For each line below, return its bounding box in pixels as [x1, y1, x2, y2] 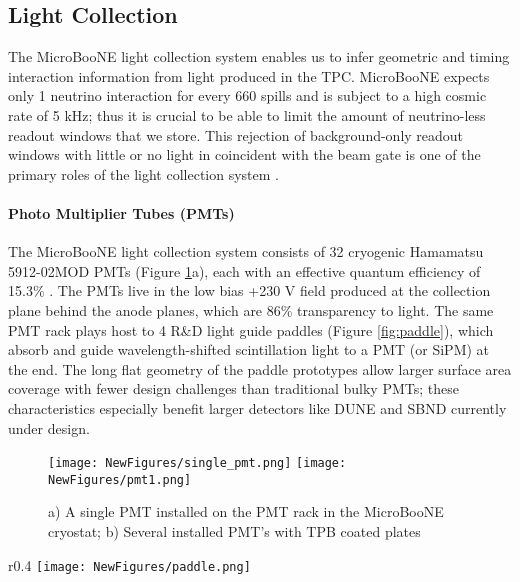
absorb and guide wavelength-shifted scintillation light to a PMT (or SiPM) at [8, 339, 490, 360]
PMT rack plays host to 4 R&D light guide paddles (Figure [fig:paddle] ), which [8, 319, 494, 340]
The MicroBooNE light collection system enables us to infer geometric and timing [8, 46, 510, 67]
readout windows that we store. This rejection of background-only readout [8, 124, 464, 145]
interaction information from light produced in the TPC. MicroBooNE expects [8, 65, 490, 86]
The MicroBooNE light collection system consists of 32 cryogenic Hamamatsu [8, 241, 484, 262]
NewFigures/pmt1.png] [48, 472, 192, 487]
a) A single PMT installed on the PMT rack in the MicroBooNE [48, 501, 444, 522]
